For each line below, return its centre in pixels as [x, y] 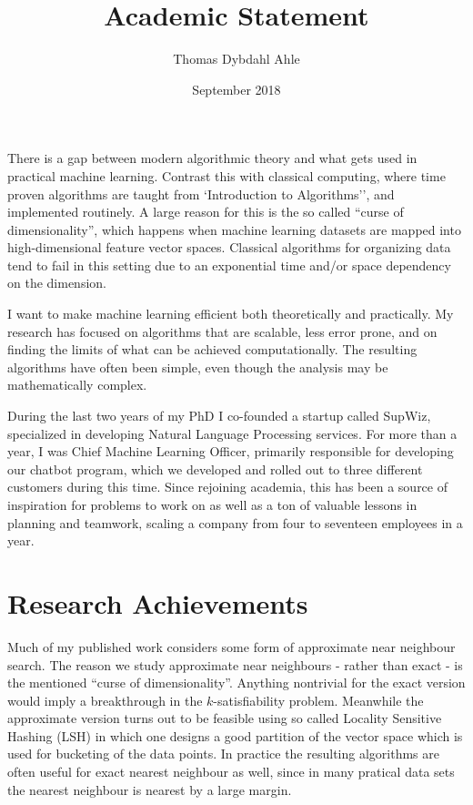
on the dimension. [57, 283]
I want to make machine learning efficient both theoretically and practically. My [231, 314]
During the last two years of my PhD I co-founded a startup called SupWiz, [219, 416]
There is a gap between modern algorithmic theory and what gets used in [212, 158]
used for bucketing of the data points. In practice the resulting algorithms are [223, 754]
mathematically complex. [77, 385]
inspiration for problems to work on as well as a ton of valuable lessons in [212, 504]
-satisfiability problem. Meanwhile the [318, 700]
